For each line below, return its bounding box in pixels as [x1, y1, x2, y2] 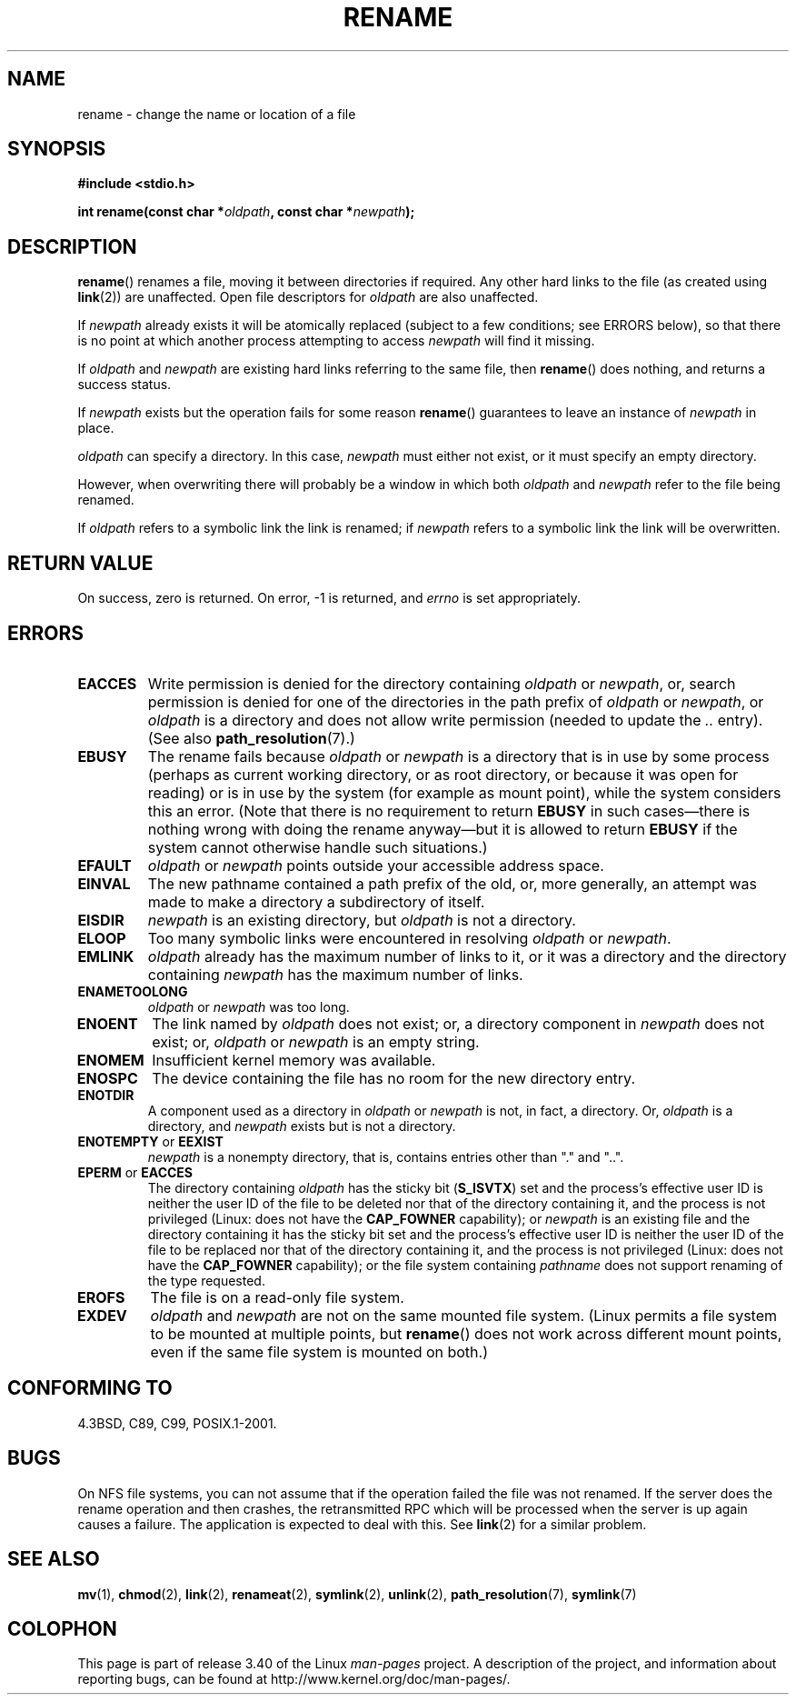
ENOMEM [76, 1050, 144, 1069]
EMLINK [77, 946, 134, 966]
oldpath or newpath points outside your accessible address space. [147, 856, 604, 875]
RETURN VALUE [7, 551, 154, 575]
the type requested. [147, 1272, 265, 1288]
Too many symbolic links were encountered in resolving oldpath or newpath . [147, 928, 672, 947]
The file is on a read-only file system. [150, 1287, 404, 1307]
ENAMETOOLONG [77, 983, 188, 999]
